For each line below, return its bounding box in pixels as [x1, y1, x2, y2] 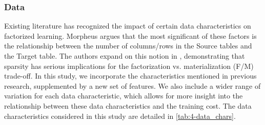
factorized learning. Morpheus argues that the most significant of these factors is [4, 30, 257, 41]
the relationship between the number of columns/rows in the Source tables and [4, 40, 252, 51]
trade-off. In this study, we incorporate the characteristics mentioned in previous [4, 70, 257, 81]
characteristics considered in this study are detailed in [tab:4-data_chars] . [4, 110, 236, 121]
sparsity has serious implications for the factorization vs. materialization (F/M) [4, 60, 254, 71]
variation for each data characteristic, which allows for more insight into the [4, 90, 243, 101]
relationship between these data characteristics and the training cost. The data [4, 100, 252, 111]
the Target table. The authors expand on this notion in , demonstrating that [4, 51, 245, 61]
